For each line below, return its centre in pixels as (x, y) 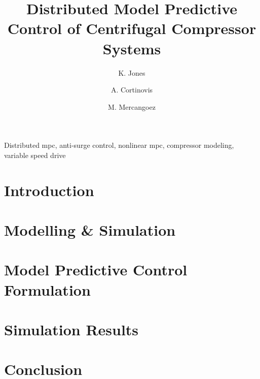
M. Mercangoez (132, 106)
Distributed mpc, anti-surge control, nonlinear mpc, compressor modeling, (119, 145)
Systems (132, 48)
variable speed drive (35, 155)
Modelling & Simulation (90, 230)
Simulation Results (71, 329)
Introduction (49, 190)
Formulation (47, 289)
